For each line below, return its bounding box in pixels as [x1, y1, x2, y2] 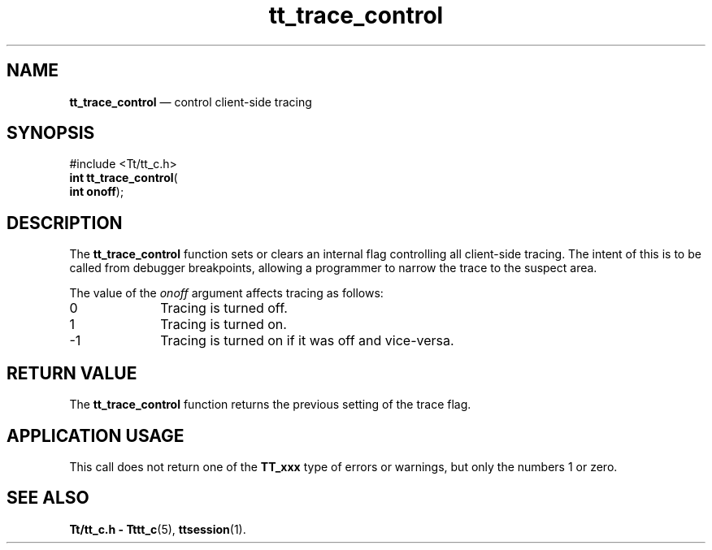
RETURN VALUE [7, 362, 137, 383]
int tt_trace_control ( [69, 171, 178, 185]
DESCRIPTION [7, 212, 123, 233]
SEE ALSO [7, 487, 89, 509]
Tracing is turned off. [160, 300, 288, 317]
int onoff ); [69, 184, 124, 199]
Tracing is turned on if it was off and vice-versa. [160, 332, 454, 349]
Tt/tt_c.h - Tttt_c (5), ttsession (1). [69, 522, 246, 536]
